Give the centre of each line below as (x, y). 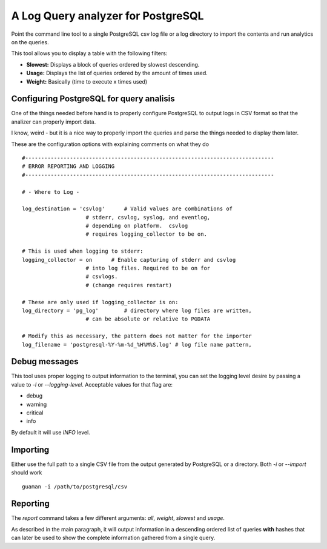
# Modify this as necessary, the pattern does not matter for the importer (137, 336)
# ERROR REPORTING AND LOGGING (68, 166)
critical (35, 413)
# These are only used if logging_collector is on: (100, 302)
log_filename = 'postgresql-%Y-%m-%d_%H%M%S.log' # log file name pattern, (137, 344)
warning (37, 404)
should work (27, 473)
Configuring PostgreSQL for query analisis (93, 99)
